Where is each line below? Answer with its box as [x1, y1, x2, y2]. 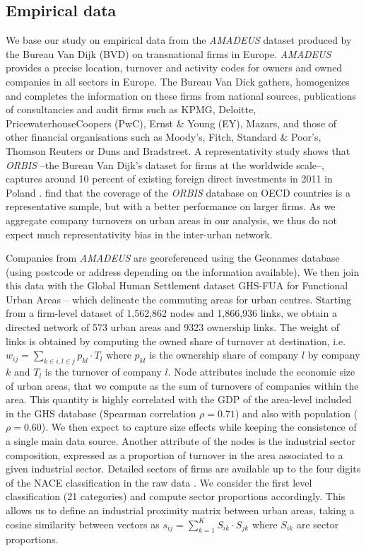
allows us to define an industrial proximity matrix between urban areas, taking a [6, 503, 355, 517]
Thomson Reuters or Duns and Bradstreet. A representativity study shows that [6, 143, 350, 158]
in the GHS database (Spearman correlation [6, 405, 196, 420]
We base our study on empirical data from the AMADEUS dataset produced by [6, 33, 352, 47]
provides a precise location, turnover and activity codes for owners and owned [6, 60, 343, 75]
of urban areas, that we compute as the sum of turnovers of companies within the [6, 378, 359, 393]
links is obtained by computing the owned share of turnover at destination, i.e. [6, 333, 346, 348]
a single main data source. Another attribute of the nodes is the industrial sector [6, 434, 355, 448]
